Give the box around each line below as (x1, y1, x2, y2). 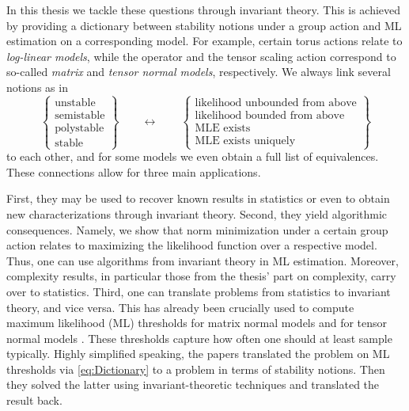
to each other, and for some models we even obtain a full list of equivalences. (6, 148, 379, 165)
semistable (55, 109, 105, 121)
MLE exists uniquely (195, 135, 296, 147)
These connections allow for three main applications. (6, 163, 261, 180)
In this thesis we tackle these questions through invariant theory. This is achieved (6, 2, 401, 17)
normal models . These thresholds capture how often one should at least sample (6, 329, 392, 346)
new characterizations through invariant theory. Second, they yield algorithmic (6, 205, 388, 222)
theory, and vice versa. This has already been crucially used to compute (6, 299, 354, 315)
